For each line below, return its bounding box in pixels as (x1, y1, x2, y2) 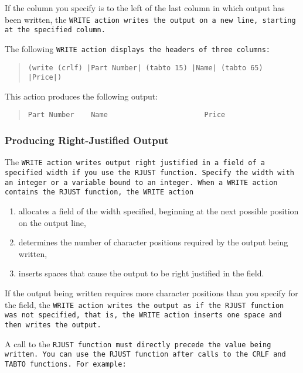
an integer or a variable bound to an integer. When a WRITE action (5, 178, 278, 187)
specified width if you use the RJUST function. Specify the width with (5, 169, 294, 177)
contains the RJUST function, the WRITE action (5, 188, 194, 197)
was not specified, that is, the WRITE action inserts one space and (5, 311, 282, 320)
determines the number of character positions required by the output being (18, 236, 288, 248)
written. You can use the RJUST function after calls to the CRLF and (5, 350, 286, 359)
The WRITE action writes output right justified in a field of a (5, 156, 265, 168)
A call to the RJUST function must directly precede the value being (5, 337, 271, 350)
